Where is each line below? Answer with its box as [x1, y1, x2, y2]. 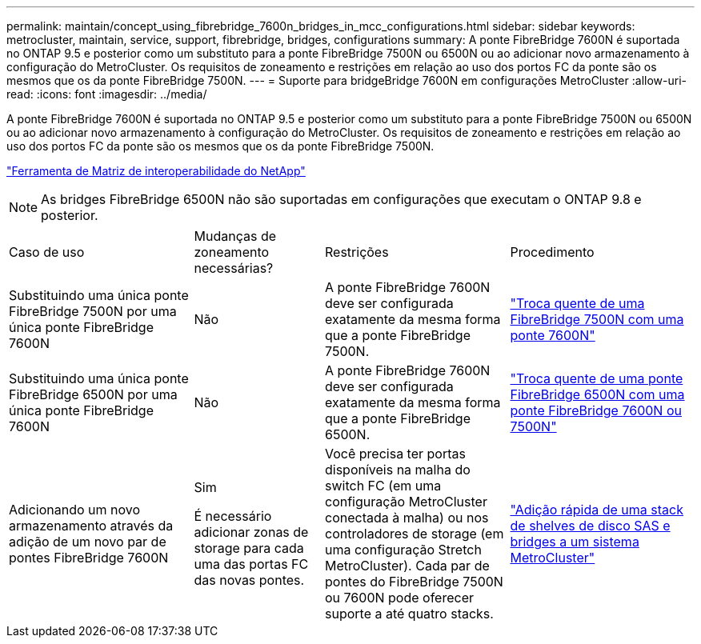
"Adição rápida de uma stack [510, 502, 683, 518]
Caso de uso [9, 244, 85, 260]
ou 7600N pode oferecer [325, 590, 474, 606]
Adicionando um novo [9, 502, 141, 518]
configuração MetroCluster [325, 494, 487, 510]
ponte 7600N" [510, 327, 595, 343]
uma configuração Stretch [325, 542, 482, 558]
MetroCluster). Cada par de [325, 558, 490, 574]
